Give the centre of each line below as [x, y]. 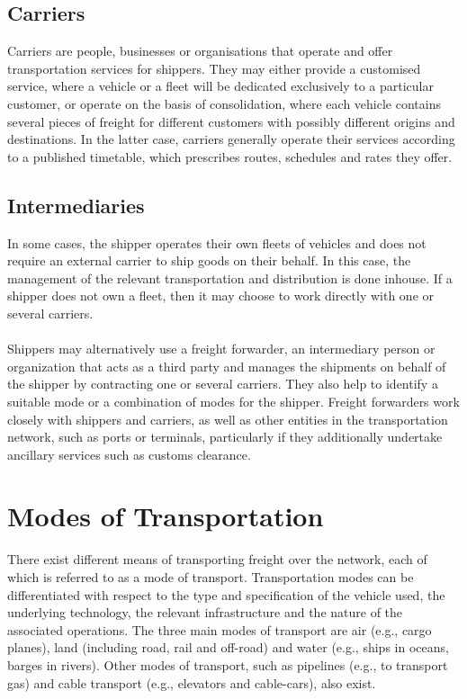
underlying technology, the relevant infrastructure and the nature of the [205, 612]
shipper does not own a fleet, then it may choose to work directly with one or [221, 296]
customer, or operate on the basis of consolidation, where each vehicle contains [224, 103]
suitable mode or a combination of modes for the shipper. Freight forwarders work [233, 401]
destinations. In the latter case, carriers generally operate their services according [231, 139]
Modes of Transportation [166, 516]
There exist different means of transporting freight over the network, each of [217, 559]
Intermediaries [76, 205]
